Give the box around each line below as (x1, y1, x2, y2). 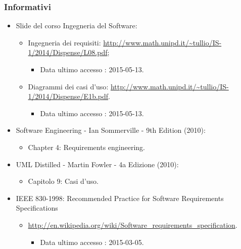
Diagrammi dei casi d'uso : (28, 81, 109, 91)
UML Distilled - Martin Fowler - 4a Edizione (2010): (16, 159, 179, 169)
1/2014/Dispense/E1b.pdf (28, 91, 109, 102)
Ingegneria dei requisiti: (28, 37, 101, 47)
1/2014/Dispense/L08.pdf (28, 47, 108, 58)
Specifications (16, 203, 58, 213)
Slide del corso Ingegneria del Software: (16, 20, 137, 31)
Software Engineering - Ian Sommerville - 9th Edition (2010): (16, 125, 206, 135)
